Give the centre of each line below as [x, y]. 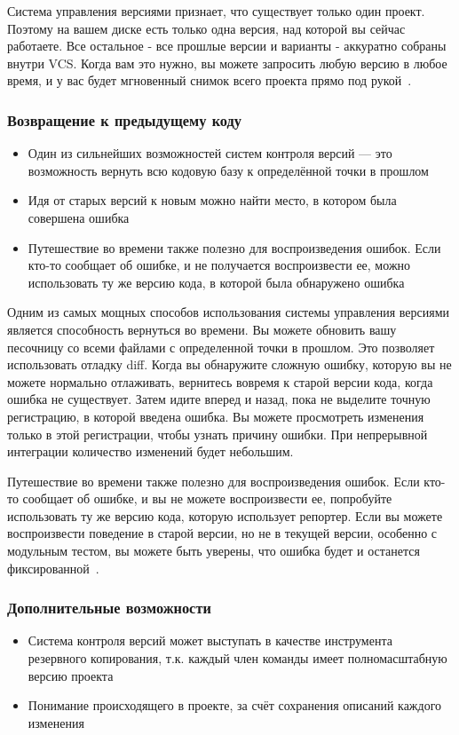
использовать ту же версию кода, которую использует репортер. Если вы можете [225, 515]
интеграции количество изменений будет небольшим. [150, 451]
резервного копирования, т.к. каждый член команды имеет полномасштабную [237, 658]
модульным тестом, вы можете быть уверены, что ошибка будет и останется [214, 551]
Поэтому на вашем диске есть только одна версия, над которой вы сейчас [206, 28]
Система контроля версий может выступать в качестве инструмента [210, 640]
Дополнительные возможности [109, 608]
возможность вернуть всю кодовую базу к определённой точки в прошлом [228, 170]
